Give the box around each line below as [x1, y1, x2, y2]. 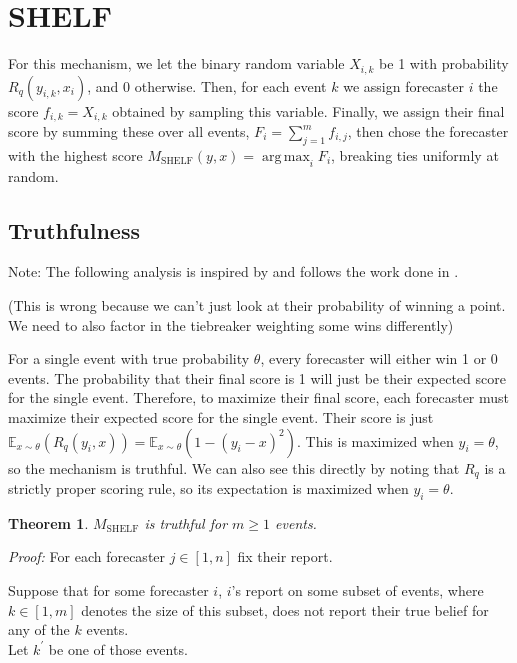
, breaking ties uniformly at [331, 144, 499, 165]
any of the [8, 619, 70, 640]
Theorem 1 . [8, 512, 89, 533]
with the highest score [8, 144, 143, 165]
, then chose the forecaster [347, 121, 509, 142]
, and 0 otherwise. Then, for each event [87, 75, 327, 96]
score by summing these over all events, [8, 121, 250, 142]
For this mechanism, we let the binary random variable [8, 53, 345, 74]
